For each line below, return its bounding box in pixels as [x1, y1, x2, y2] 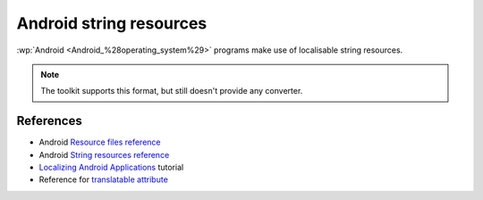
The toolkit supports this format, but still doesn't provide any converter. [40, 86, 303, 96]
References [16, 113, 82, 129]
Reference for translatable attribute [38, 174, 169, 185]
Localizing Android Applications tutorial [38, 162, 184, 173]
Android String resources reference [38, 149, 170, 160]
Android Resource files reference [38, 137, 161, 147]
